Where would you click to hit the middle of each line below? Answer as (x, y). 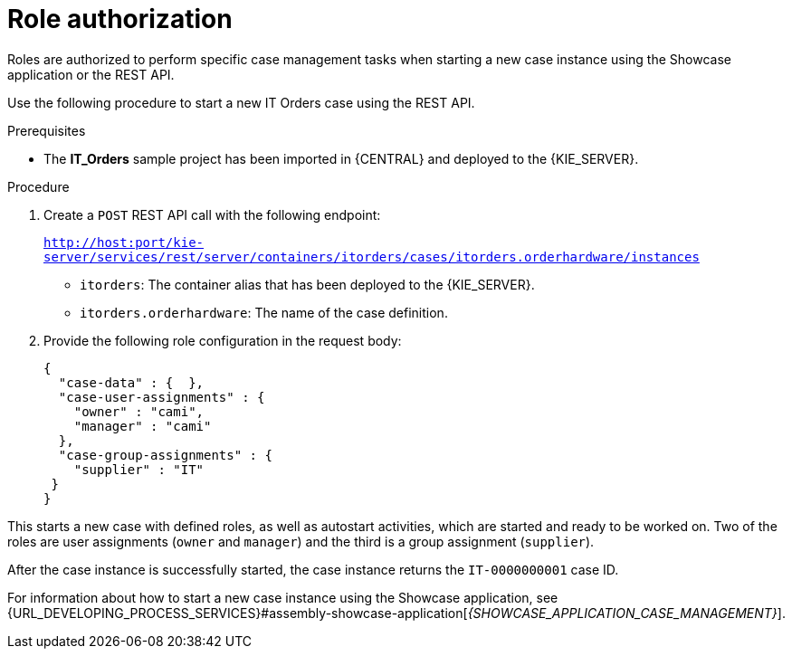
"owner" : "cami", (139, 411)
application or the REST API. (91, 74)
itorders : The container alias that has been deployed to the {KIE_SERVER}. (307, 284)
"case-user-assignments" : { (162, 397)
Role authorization (120, 19)
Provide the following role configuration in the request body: (223, 340)
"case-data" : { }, (131, 382)
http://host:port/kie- (124, 242)
